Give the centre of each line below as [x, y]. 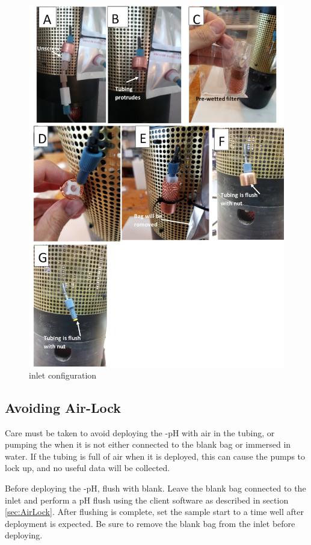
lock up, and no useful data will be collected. [88, 468]
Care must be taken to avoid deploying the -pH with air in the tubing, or [140, 432]
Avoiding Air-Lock [63, 407]
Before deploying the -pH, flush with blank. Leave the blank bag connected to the [155, 488]
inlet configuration [63, 375]
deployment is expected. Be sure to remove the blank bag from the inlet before [150, 523]
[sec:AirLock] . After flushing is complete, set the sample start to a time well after [154, 512]
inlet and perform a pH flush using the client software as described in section [147, 500]
